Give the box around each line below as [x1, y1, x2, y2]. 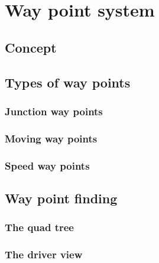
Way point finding [5, 189, 118, 207]
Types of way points [5, 73, 131, 91]
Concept [5, 38, 57, 56]
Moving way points [5, 131, 98, 145]
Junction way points [5, 103, 103, 118]
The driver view [5, 247, 83, 262]
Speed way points [5, 158, 90, 173]
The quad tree [5, 220, 74, 235]
